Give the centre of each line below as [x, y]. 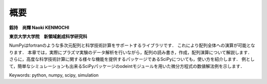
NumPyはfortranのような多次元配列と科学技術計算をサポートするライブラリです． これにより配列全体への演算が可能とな [132, 45]
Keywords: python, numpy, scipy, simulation [54, 75]
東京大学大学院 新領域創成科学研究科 [48, 36]
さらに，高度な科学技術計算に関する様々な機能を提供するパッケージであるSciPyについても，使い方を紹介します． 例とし [132, 59]
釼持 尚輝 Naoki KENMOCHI [39, 28]
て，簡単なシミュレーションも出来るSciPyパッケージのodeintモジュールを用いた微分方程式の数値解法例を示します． [127, 66]
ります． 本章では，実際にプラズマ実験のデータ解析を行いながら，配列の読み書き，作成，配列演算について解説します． [131, 52]
